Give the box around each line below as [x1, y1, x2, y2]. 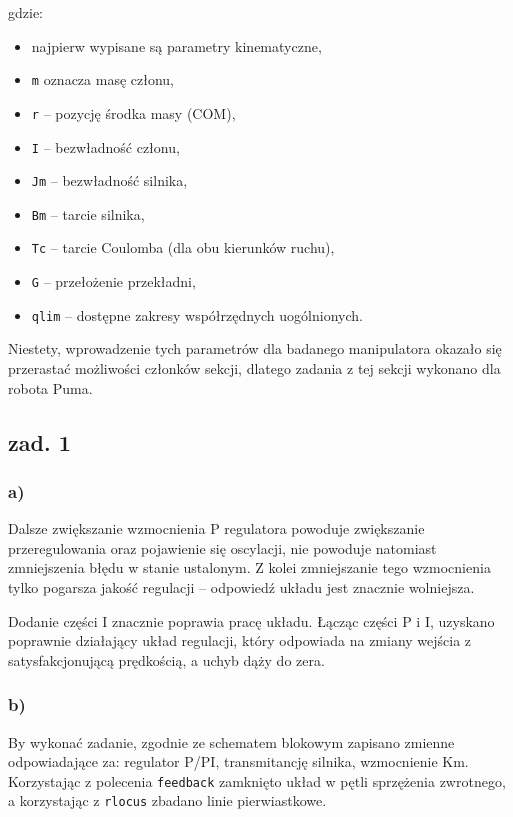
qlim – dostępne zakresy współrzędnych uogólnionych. [31, 304, 363, 325]
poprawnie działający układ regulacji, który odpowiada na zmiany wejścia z [8, 630, 472, 651]
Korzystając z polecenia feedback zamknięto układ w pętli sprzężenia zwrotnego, [8, 770, 506, 791]
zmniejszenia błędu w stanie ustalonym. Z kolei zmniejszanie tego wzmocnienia [8, 557, 491, 578]
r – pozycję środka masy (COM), [31, 102, 236, 123]
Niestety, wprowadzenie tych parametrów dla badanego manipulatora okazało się [8, 338, 502, 359]
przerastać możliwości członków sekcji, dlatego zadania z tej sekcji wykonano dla [8, 358, 501, 379]
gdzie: [8, 2, 43, 22]
